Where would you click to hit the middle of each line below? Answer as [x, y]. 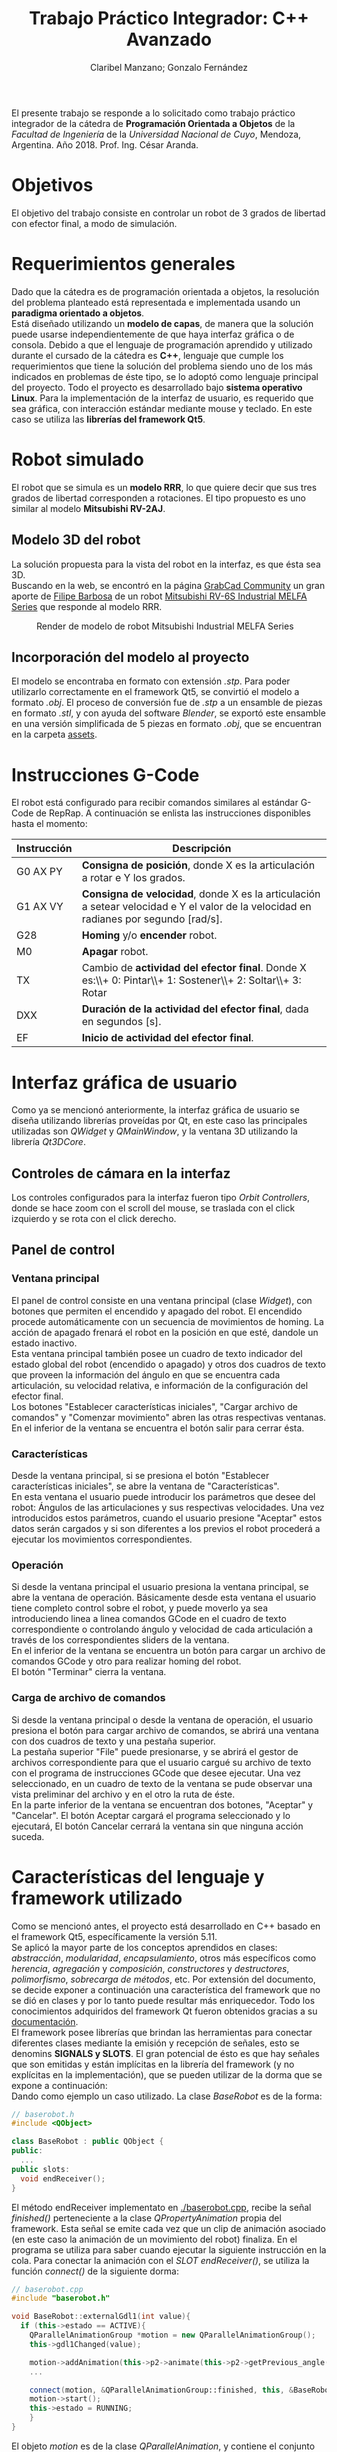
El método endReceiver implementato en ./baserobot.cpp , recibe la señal [161, 2207]
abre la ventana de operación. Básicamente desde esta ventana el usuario [164, 1598]
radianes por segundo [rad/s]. [152, 919]
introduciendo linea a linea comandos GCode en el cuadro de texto [149, 1619]
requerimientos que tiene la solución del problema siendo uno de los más [162, 366]
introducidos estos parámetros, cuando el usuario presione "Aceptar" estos [167, 1518]
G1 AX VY [40, 907]
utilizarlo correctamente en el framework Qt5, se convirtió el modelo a [155, 692]
